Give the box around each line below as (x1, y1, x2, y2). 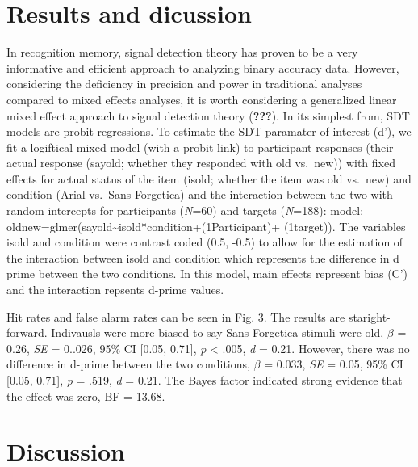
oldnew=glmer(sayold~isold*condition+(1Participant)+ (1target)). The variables (6, 217, 406, 234)
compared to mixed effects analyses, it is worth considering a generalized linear (6, 90, 397, 107)
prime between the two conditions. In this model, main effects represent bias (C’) (6, 265, 408, 282)
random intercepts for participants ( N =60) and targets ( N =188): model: (6, 202, 364, 219)
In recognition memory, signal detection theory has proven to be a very (6, 44, 358, 61)
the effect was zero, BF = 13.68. (6, 387, 165, 404)
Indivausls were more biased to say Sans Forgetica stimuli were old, (51, 324, 384, 341)
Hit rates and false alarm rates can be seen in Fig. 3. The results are (6, 308, 345, 325)
